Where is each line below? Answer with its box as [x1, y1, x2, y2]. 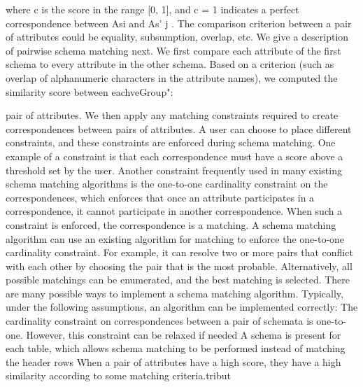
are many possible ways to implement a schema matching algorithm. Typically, [6, 286, 343, 300]
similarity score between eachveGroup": [6, 84, 173, 99]
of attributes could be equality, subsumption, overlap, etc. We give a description [6, 29, 349, 44]
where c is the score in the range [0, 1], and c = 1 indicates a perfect [6, 2, 299, 16]
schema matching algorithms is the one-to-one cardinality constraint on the [6, 176, 328, 191]
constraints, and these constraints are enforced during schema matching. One [6, 135, 336, 150]
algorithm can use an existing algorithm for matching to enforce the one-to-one [6, 231, 345, 246]
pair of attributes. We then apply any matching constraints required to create [6, 108, 339, 122]
